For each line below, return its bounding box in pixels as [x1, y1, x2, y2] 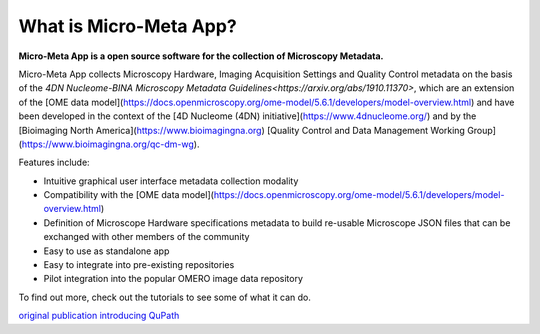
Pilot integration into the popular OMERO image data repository [43, 273, 304, 285]
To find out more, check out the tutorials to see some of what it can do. [18, 291, 312, 303]
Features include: [18, 156, 90, 169]
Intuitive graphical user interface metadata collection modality [43, 175, 299, 187]
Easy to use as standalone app [43, 245, 170, 257]
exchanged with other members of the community [43, 231, 250, 243]
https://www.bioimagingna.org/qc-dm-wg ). [21, 138, 200, 150]
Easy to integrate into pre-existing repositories [43, 259, 235, 271]
